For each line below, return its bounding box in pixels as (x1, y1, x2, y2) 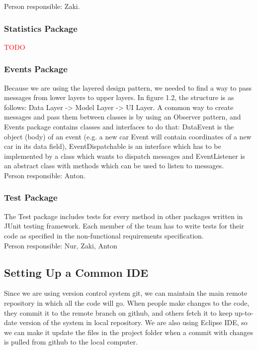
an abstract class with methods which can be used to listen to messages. (4, 160, 224, 171)
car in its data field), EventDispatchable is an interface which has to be (4, 141, 221, 151)
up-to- (235, 307, 254, 318)
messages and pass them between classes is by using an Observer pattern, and (4, 112, 241, 122)
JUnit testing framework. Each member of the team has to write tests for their (4, 221, 244, 231)
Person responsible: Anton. (4, 170, 86, 180)
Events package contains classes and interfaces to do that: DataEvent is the (4, 121, 234, 131)
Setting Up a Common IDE (4, 264, 149, 280)
